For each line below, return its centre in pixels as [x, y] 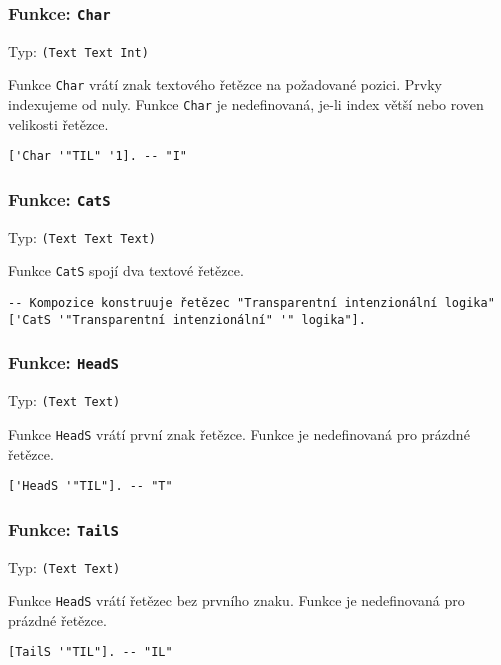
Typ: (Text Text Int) [78, 50]
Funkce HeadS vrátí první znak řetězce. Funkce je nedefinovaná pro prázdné [239, 433]
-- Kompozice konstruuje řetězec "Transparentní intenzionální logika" [251, 303]
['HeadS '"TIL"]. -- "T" [90, 486]
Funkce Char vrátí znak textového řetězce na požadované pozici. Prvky [225, 84]
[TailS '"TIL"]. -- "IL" [90, 652]
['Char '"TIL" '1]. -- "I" [97, 156]
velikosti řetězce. [58, 123]
